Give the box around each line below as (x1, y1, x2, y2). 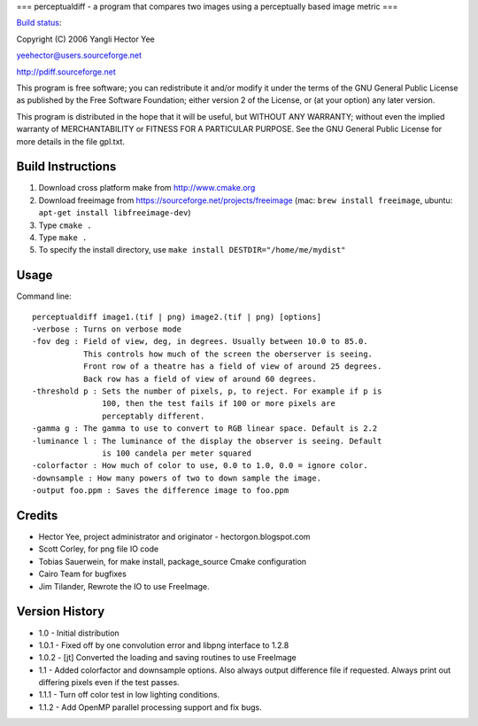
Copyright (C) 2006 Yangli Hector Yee (16, 34, 155, 44)
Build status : (16, 18, 62, 28)
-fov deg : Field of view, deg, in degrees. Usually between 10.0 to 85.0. (32, 337, 368, 347)
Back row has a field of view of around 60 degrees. (82, 373, 318, 384)
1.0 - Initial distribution (38, 628, 119, 638)
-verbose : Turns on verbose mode (32, 324, 181, 334)
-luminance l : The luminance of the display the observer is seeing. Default (32, 435, 382, 446)
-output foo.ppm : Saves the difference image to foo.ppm (32, 486, 289, 496)
